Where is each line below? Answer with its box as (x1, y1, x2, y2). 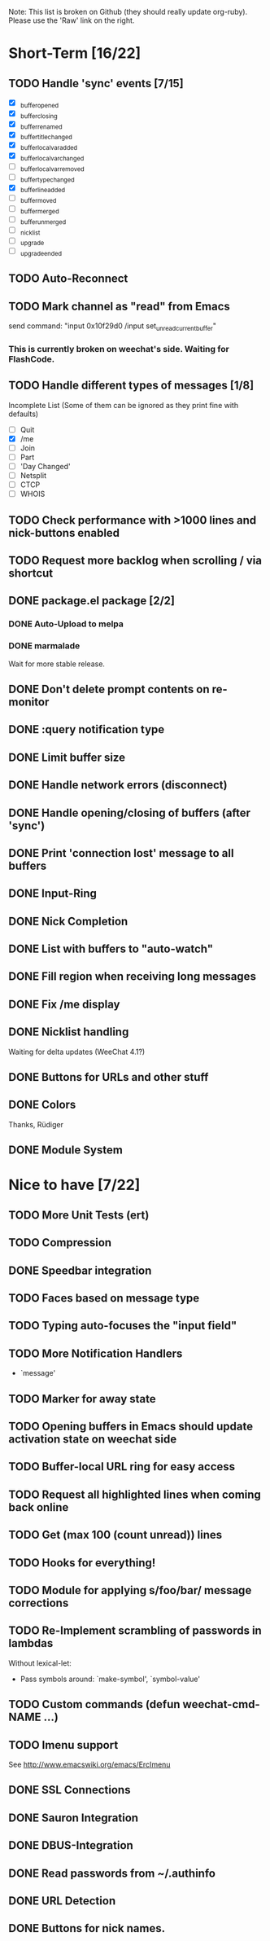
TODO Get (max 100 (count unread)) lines (8, 1528, 223, 1542)
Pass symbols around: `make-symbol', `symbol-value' (20, 1674, 201, 1684)
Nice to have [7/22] (8, 1176, 141, 1194)
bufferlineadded (20, 187, 66, 195)
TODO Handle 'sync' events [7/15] (8, 77, 185, 90)
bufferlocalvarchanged (20, 154, 85, 162)
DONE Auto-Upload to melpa (8, 618, 124, 630)
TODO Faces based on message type (8, 1291, 200, 1306)
